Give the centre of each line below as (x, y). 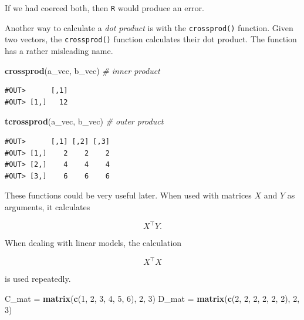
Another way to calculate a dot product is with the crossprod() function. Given (149, 27)
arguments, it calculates (48, 206)
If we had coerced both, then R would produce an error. (104, 8)
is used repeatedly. (38, 279)
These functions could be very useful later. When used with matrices (128, 195)
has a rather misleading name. (59, 50)
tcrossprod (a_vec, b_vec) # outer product (84, 121)
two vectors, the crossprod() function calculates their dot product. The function (151, 39)
